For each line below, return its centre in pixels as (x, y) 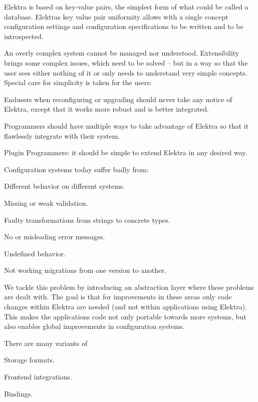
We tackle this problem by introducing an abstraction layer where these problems (129, 287)
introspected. (24, 36)
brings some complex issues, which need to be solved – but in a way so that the (126, 62)
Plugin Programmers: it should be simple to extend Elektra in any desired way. (126, 152)
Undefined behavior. (35, 253)
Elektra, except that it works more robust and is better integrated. (106, 109)
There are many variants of (46, 343)
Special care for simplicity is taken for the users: (78, 82)
